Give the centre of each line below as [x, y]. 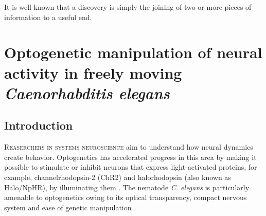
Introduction [39, 125]
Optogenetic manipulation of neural [133, 52]
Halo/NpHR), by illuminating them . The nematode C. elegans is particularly [127, 187]
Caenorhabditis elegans [87, 93]
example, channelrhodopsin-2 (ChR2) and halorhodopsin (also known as [118, 177]
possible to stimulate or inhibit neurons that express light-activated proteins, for [131, 167]
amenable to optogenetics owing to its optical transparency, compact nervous [126, 197]
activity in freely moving [93, 72]
